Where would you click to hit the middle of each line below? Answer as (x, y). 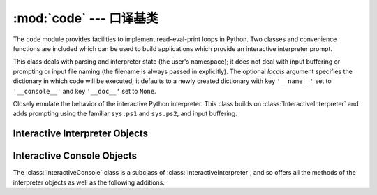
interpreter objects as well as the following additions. (89, 182)
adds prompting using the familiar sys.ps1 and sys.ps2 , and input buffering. (125, 114)
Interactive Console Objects (75, 156)
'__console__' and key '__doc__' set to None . (84, 91)
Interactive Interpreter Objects (81, 134)
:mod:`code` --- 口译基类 (86, 18)
